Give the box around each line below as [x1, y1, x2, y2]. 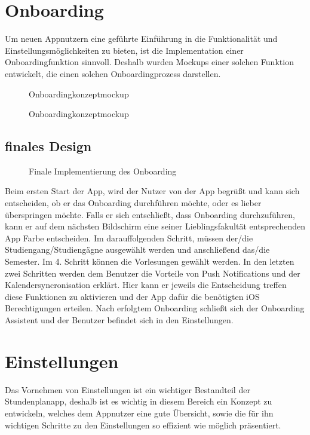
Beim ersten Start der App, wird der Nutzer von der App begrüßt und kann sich [5, 185, 300, 197]
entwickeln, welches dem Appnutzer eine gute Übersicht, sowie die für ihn [5, 406, 274, 419]
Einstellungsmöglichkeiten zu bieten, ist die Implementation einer [5, 44, 244, 56]
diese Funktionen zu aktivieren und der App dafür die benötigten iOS [5, 290, 260, 302]
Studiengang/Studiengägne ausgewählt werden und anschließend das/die [5, 243, 270, 256]
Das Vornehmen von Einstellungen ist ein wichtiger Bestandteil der [5, 383, 250, 396]
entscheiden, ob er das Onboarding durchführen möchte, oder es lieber [5, 197, 262, 209]
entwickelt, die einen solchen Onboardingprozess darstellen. [5, 67, 221, 79]
